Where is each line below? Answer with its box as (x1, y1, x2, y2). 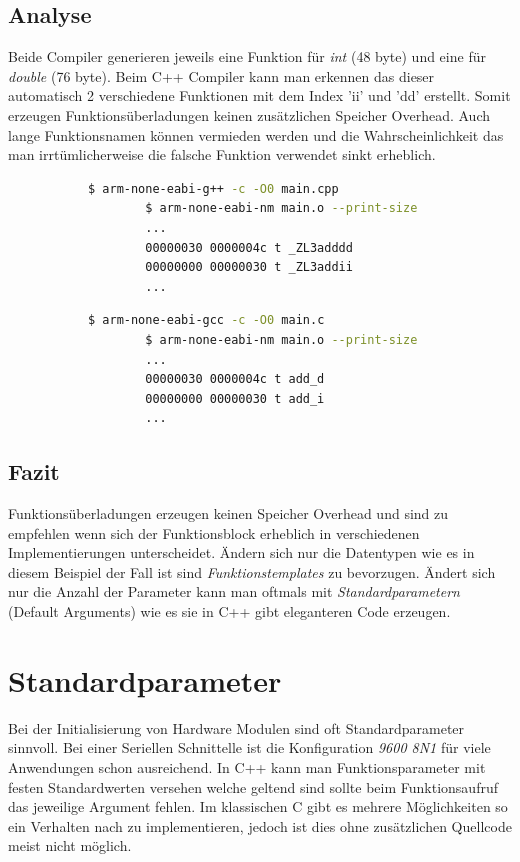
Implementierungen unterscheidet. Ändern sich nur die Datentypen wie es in (8, 542, 475, 563)
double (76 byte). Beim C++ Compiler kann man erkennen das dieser (8, 65, 435, 86)
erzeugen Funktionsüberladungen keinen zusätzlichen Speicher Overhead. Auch (8, 104, 490, 125)
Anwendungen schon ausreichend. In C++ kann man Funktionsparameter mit (8, 756, 486, 777)
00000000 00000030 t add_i (145, 391, 325, 406)
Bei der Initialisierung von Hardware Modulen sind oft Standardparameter (8, 717, 465, 738)
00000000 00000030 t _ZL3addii (145, 260, 353, 275)
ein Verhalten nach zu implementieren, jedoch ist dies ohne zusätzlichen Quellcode (8, 815, 512, 836)
